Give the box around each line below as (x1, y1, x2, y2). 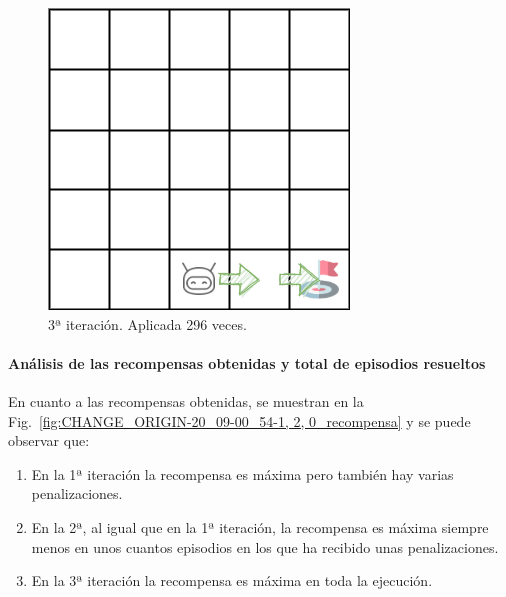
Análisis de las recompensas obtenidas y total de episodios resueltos (8, 352, 486, 373)
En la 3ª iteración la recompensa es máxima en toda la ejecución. (31, 570, 433, 591)
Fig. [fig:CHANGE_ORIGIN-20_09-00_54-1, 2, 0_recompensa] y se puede (8, 410, 471, 431)
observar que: (8, 430, 90, 451)
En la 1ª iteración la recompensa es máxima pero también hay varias (31, 463, 454, 484)
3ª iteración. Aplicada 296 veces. (48, 313, 247, 334)
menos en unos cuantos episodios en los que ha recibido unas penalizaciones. (31, 536, 499, 557)
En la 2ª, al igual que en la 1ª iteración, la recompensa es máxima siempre (31, 516, 489, 537)
